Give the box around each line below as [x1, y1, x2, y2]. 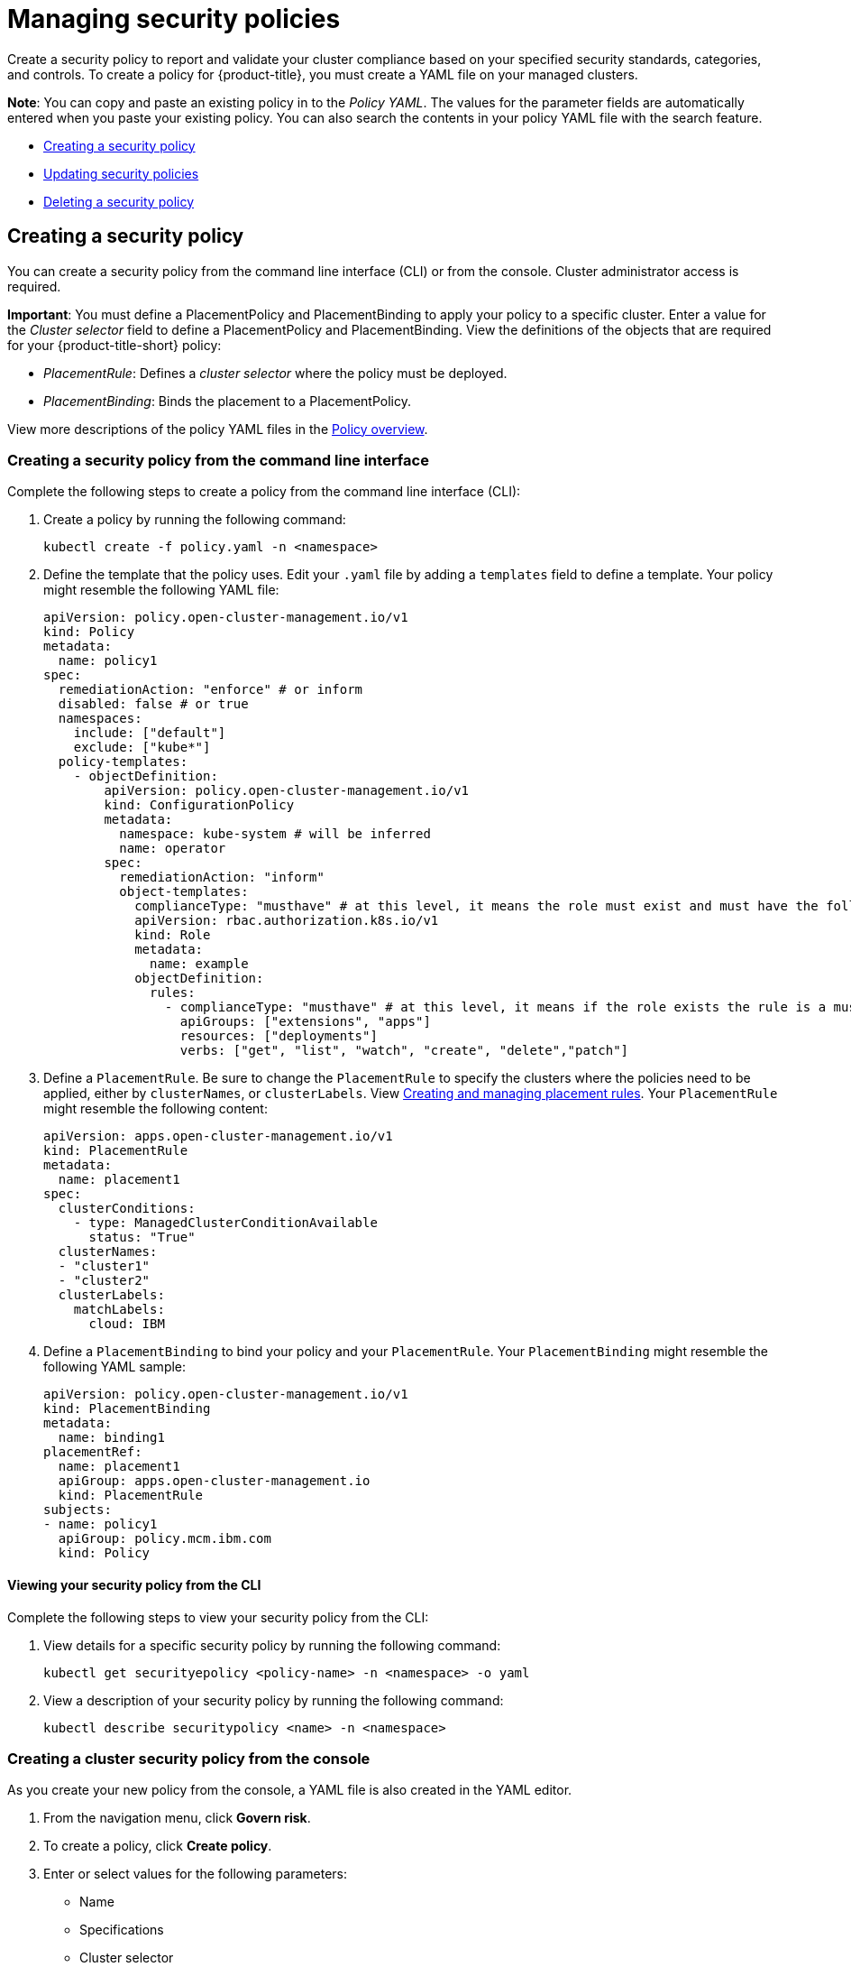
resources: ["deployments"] [179, 1029, 378, 1044]
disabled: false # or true [58, 697, 249, 712]
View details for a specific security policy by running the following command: [43, 1637, 501, 1653]
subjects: [43, 1502, 112, 1518]
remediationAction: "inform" [119, 870, 325, 885]
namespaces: [58, 711, 142, 726]
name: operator [119, 841, 226, 856]
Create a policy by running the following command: [43, 512, 346, 528]
